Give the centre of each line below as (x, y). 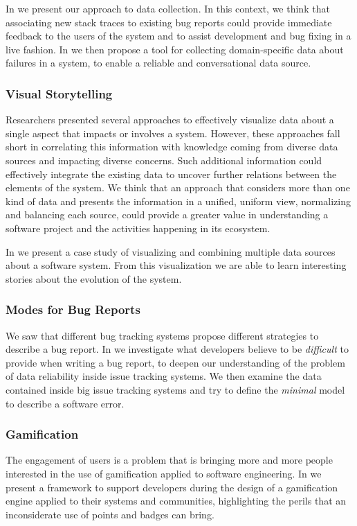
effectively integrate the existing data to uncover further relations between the (171, 174)
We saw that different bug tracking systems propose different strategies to (162, 335)
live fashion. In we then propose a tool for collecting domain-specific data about (175, 49)
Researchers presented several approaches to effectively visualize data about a (170, 120)
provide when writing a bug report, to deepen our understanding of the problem (175, 362)
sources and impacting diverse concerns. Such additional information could (164, 160)
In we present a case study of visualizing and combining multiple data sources (171, 251)
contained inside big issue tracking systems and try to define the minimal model (175, 389)
